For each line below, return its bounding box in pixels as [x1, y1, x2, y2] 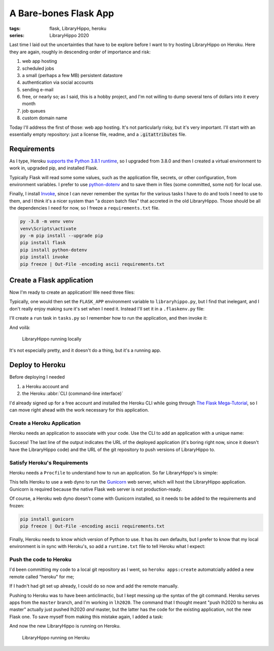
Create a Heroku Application [9, 419, 81, 426]
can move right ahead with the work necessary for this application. [9, 406, 149, 413]
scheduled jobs [22, 65, 54, 71]
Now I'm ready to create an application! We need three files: [9, 289, 135, 295]
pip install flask [20, 240, 66, 246]
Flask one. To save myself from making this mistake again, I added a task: [9, 613, 163, 620]
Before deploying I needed [9, 374, 65, 380]
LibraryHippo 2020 [49, 32, 89, 38]
